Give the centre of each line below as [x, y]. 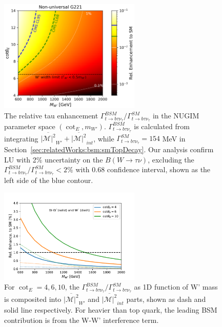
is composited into [33, 299]
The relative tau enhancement [51, 116]
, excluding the [171, 159]
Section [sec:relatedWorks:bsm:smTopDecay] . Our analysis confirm [109, 149]
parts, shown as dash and [166, 299]
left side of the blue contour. [49, 180]
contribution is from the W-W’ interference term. [82, 320]
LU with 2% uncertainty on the [54, 159]
